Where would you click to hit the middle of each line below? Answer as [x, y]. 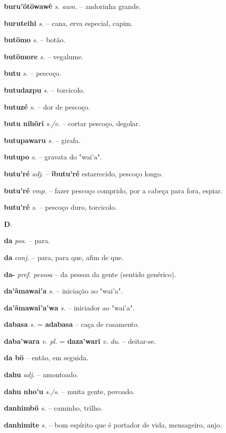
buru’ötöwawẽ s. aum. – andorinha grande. [72, 6]
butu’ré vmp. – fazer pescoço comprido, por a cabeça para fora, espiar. [113, 190]
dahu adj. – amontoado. [41, 374]
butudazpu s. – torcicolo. [44, 89]
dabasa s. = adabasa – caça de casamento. [72, 324]
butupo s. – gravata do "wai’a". [53, 157]
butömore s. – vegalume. [44, 56]
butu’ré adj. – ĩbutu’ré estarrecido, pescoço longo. [83, 173]
